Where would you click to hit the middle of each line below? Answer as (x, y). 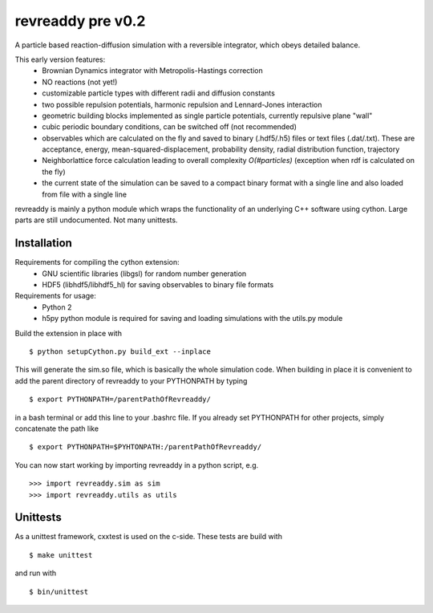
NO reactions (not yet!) (80, 82)
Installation (43, 244)
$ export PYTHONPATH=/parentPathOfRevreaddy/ (120, 400)
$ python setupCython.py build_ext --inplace (120, 352)
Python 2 (57, 307)
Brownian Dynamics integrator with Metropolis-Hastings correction (153, 71)
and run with (36, 573)
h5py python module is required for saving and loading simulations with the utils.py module (192, 319)
